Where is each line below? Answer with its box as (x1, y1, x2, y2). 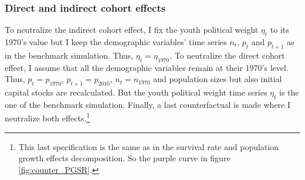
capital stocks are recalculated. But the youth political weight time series (5, 86, 267, 98)
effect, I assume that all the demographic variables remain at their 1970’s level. (5, 61, 289, 73)
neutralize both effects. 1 (5, 110, 90, 124)
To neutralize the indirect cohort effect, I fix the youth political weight (5, 23, 259, 36)
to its (270, 23, 289, 36)
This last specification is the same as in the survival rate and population (18, 140, 279, 152)
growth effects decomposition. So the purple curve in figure (18, 152, 231, 164)
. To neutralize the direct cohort (170, 49, 285, 61)
